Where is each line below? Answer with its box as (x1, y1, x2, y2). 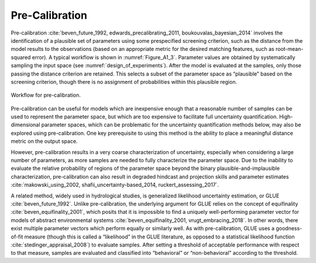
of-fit (11, 233, 23, 240)
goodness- (276, 225, 303, 232)
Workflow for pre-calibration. (11, 91, 81, 99)
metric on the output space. (11, 138, 78, 145)
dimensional (11, 121, 40, 128)
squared (11, 53, 31, 61)
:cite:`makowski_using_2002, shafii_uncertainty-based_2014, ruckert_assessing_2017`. (11, 182, 219, 189)
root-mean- (275, 46, 304, 53)
